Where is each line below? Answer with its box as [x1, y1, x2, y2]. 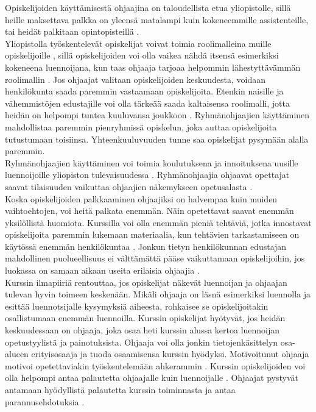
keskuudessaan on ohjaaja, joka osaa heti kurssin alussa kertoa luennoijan [5, 324, 280, 336]
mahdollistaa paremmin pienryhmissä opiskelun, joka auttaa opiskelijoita [5, 120, 277, 133]
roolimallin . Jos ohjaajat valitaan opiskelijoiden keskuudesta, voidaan [5, 73, 265, 85]
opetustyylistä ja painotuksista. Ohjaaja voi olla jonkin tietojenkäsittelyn [5, 335, 278, 348]
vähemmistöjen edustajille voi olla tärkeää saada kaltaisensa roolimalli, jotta [5, 96, 290, 109]
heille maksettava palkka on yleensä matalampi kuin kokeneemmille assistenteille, [5, 13, 309, 26]
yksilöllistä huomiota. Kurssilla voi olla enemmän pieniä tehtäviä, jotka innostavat [5, 216, 312, 229]
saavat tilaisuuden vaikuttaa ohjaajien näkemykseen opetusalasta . [5, 180, 253, 193]
